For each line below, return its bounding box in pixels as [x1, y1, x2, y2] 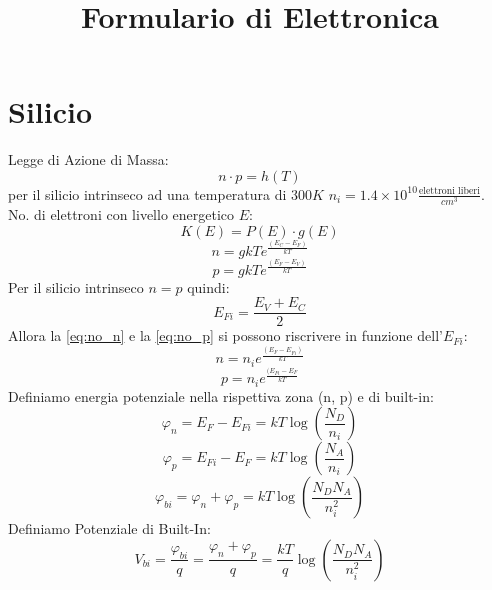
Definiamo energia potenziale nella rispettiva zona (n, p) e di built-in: [8, 385, 434, 406]
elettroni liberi [418, 186, 480, 197]
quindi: [187, 276, 230, 297]
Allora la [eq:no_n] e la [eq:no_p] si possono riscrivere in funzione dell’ [8, 325, 443, 346]
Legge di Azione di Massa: [8, 149, 169, 170]
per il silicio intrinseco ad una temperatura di [8, 183, 287, 204]
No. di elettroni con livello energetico [8, 204, 235, 225]
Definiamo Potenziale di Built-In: [8, 518, 211, 539]
